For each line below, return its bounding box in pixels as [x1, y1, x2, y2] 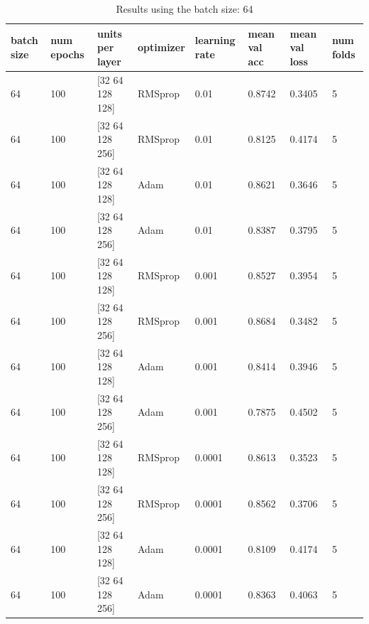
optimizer [138, 40, 185, 55]
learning [194, 33, 236, 48]
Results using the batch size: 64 [116, 1, 253, 16]
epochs [50, 46, 84, 61]
